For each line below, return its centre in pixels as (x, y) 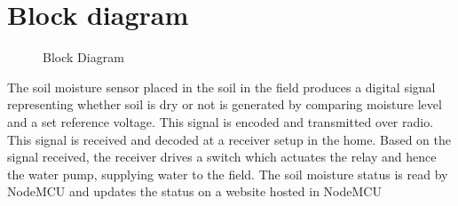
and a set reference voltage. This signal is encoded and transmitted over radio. (221, 121)
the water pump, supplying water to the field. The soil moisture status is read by (228, 174)
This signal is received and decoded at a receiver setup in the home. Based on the (229, 139)
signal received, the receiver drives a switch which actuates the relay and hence (222, 157)
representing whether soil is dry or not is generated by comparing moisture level (225, 104)
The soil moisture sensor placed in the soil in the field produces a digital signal (221, 87)
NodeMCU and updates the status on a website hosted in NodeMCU (194, 191)
